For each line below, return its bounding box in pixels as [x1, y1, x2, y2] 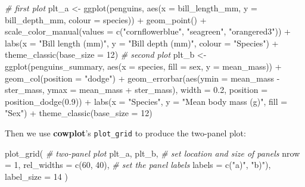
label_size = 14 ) [5, 170, 68, 182]
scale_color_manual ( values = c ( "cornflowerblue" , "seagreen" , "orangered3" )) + [5, 25, 291, 38]
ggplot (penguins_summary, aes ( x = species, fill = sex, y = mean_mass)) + [5, 60, 282, 72]
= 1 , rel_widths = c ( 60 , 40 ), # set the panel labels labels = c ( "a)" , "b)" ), [5, 158, 271, 171]
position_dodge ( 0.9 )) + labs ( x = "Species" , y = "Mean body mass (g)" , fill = [5, 95, 288, 107]
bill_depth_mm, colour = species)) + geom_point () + [5, 13, 207, 26]
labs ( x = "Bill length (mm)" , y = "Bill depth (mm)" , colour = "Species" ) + [5, 36, 279, 49]
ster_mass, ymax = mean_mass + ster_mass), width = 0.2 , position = [5, 83, 268, 96]
